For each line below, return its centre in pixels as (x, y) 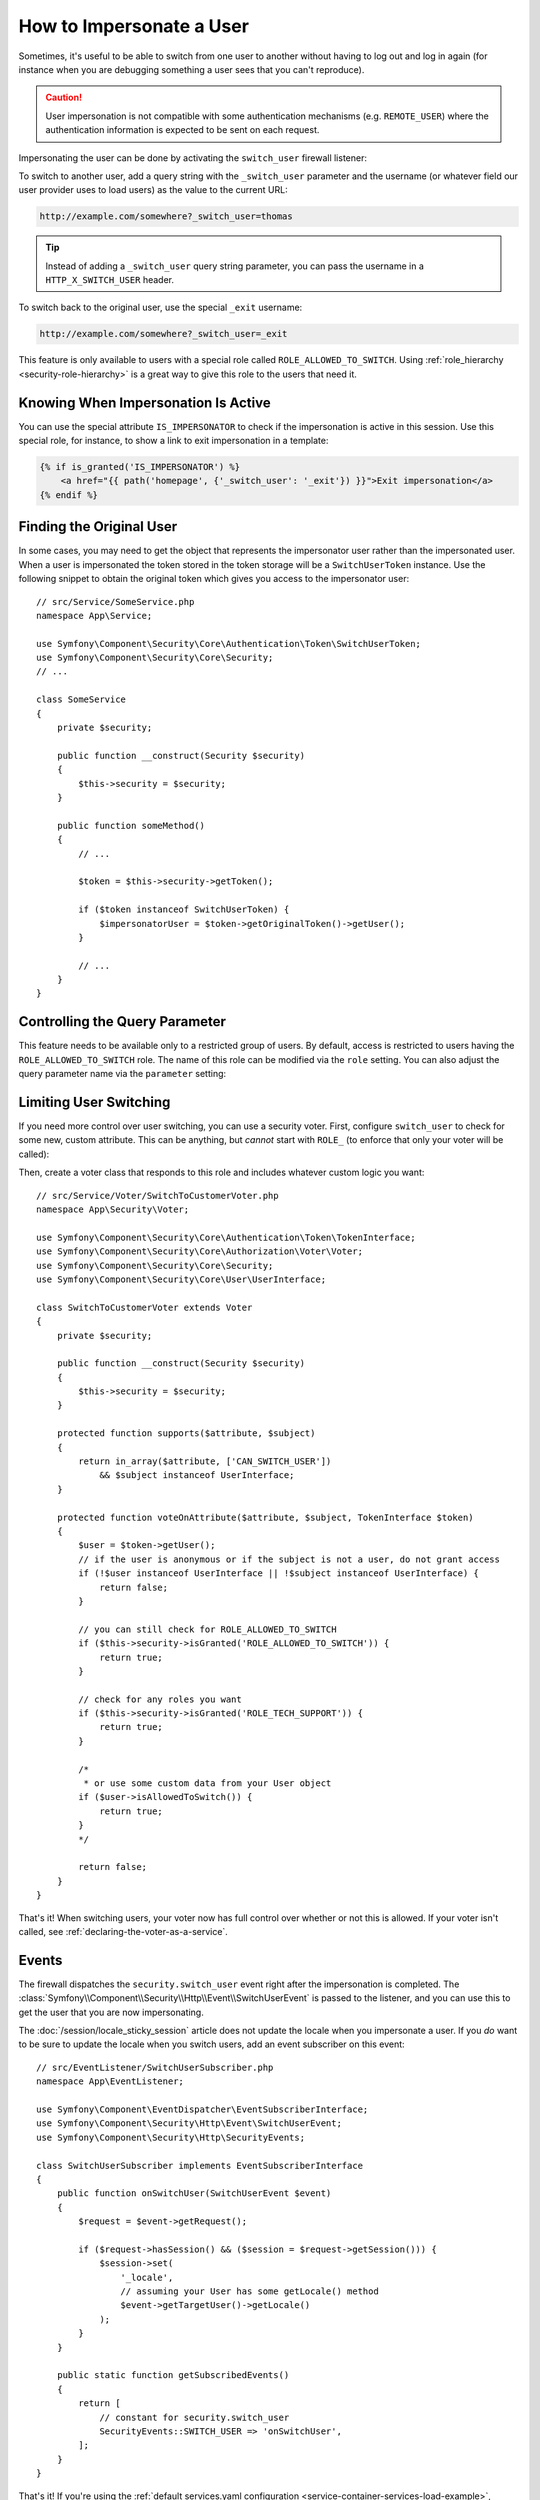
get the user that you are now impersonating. (111, 2012)
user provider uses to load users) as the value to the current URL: (153, 190)
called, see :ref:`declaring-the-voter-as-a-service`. (123, 1931)
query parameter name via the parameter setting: (122, 1074)
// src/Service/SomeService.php (115, 601)
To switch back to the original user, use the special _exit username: (160, 307)
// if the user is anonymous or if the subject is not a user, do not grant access (289, 1559)
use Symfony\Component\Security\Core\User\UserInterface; (181, 1279)
